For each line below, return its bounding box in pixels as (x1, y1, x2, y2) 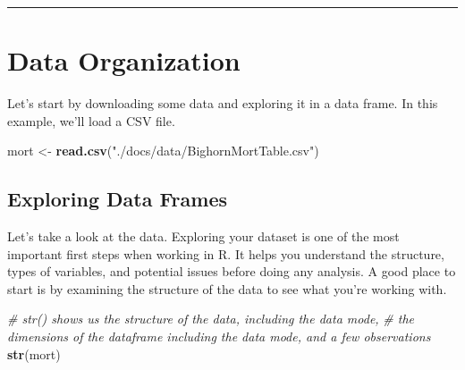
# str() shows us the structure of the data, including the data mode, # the (7, 309, 415, 328)
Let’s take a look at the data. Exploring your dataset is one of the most (7, 227, 400, 246)
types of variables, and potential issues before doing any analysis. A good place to (7, 262, 456, 281)
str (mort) (7, 344, 61, 363)
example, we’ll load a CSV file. (7, 111, 175, 130)
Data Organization (7, 42, 241, 79)
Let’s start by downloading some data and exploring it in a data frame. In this (7, 94, 438, 113)
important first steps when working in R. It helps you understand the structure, (7, 244, 444, 263)
